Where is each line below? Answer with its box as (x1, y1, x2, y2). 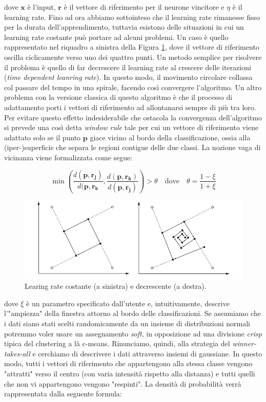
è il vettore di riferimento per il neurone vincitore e (64, 2, 224, 12)
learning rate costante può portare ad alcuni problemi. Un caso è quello (4, 31, 229, 42)
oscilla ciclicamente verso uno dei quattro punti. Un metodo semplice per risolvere (4, 51, 262, 62)
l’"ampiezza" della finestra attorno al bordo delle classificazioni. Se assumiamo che (4, 308, 261, 319)
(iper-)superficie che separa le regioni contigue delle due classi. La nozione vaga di (4, 142, 261, 153)
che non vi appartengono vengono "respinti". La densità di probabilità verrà (4, 378, 241, 389)
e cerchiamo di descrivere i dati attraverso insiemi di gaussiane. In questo (32, 348, 262, 358)
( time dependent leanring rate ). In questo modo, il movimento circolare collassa (4, 72, 253, 82)
